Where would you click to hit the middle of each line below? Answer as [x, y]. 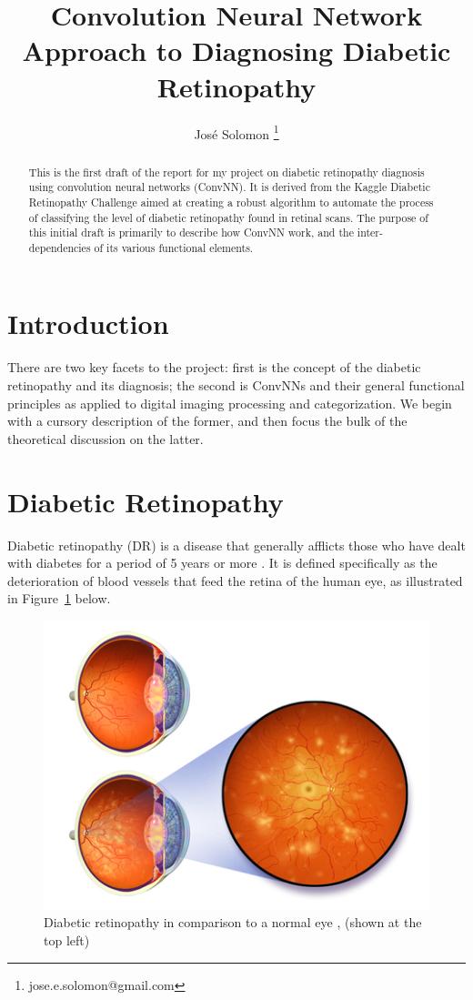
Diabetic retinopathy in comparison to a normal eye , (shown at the [233, 922]
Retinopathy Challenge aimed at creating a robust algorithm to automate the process [231, 202]
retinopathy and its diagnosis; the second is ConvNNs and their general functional [236, 385]
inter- [370, 232]
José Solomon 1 [236, 132]
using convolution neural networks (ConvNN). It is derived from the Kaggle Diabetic [229, 187]
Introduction [88, 323]
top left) [67, 940]
